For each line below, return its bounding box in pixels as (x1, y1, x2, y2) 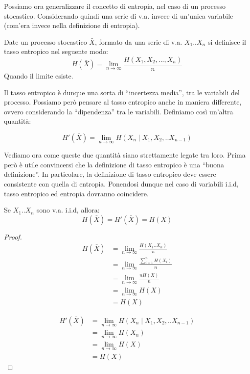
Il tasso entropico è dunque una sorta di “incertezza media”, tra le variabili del (4, 87, 240, 97)
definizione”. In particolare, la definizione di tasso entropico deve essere (4, 169, 216, 179)
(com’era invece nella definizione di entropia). (4, 20, 140, 30)
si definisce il (207, 36, 246, 47)
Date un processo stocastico (4, 36, 87, 47)
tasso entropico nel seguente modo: (4, 46, 108, 56)
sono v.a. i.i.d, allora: (36, 205, 100, 215)
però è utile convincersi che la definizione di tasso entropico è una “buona (4, 159, 224, 169)
